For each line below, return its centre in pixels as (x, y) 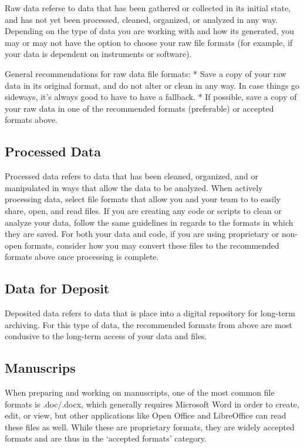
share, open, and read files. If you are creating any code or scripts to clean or (143, 210)
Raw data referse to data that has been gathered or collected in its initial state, (148, 8)
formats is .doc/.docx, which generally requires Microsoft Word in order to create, (152, 404)
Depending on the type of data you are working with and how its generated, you (150, 31)
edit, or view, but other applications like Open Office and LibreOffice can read (146, 415)
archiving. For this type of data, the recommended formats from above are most (148, 324)
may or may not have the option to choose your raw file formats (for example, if (149, 42)
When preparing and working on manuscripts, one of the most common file (140, 392)
